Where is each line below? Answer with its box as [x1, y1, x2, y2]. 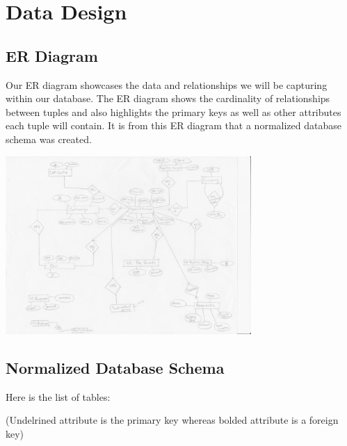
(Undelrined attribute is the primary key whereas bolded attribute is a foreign [6, 413, 339, 427]
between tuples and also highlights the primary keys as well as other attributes [6, 104, 341, 119]
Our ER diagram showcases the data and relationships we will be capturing [6, 77, 328, 92]
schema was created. [6, 131, 92, 146]
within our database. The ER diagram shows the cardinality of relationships [6, 91, 330, 106]
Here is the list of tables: [6, 389, 111, 404]
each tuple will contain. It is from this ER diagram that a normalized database [6, 118, 341, 133]
